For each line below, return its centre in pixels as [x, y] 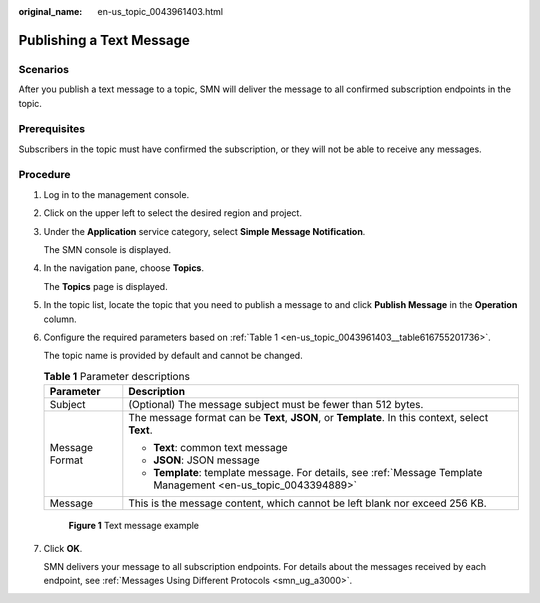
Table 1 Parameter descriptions [116, 376]
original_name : [50, 11]
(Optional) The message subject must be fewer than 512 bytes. [276, 405]
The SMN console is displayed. [107, 249]
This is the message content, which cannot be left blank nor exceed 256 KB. [307, 503]
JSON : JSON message [206, 460]
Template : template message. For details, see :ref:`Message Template [318, 473]
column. [60, 319]
